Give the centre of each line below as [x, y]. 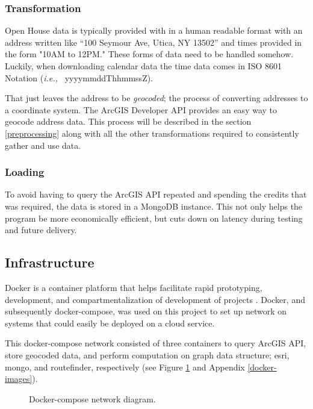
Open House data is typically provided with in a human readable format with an [154, 30]
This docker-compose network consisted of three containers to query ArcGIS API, [156, 343]
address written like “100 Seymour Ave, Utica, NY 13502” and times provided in [153, 42]
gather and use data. [43, 145]
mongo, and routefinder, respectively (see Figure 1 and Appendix [125, 367]
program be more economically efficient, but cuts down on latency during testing [154, 218]
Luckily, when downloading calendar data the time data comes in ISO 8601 [143, 66]
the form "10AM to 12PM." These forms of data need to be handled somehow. [149, 54]
